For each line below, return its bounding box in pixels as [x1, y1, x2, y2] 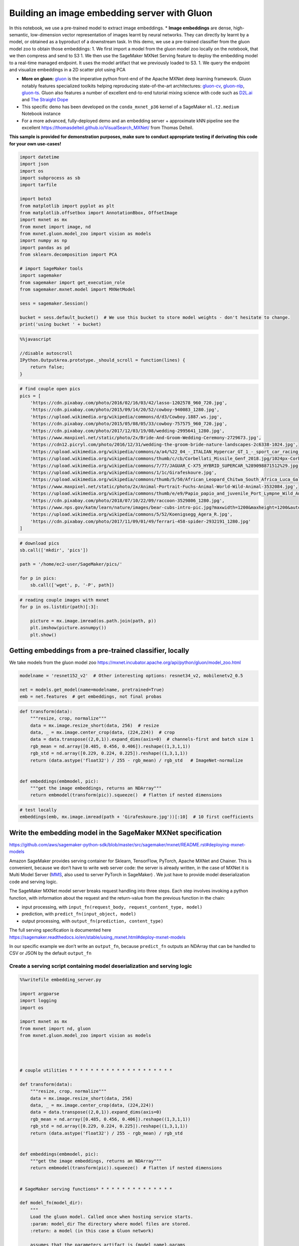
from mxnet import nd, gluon [19, 1026, 91, 1031]
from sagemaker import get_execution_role [19, 280, 125, 285]
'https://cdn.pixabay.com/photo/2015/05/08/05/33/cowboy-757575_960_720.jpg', [30, 421, 228, 427]
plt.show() [30, 632, 57, 637]
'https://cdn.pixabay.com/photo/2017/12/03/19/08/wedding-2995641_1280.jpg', [30, 428, 225, 434]
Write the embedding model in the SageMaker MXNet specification [9, 828, 222, 837]
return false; [30, 364, 65, 370]
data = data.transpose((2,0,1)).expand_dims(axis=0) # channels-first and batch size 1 [30, 737, 254, 742]
